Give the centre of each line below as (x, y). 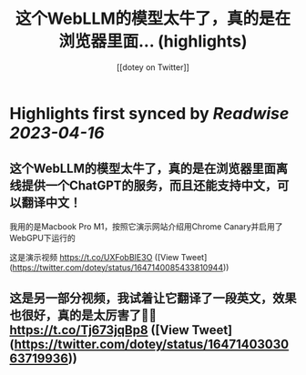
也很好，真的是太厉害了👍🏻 (83, 315)
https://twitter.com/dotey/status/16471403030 (152, 345)
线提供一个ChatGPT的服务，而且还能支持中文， (143, 186)
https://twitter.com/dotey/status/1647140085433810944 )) (121, 267)
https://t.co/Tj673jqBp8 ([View (99, 330)
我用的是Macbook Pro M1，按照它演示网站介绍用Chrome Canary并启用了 (147, 226)
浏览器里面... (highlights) (153, 41)
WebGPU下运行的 (42, 238)
